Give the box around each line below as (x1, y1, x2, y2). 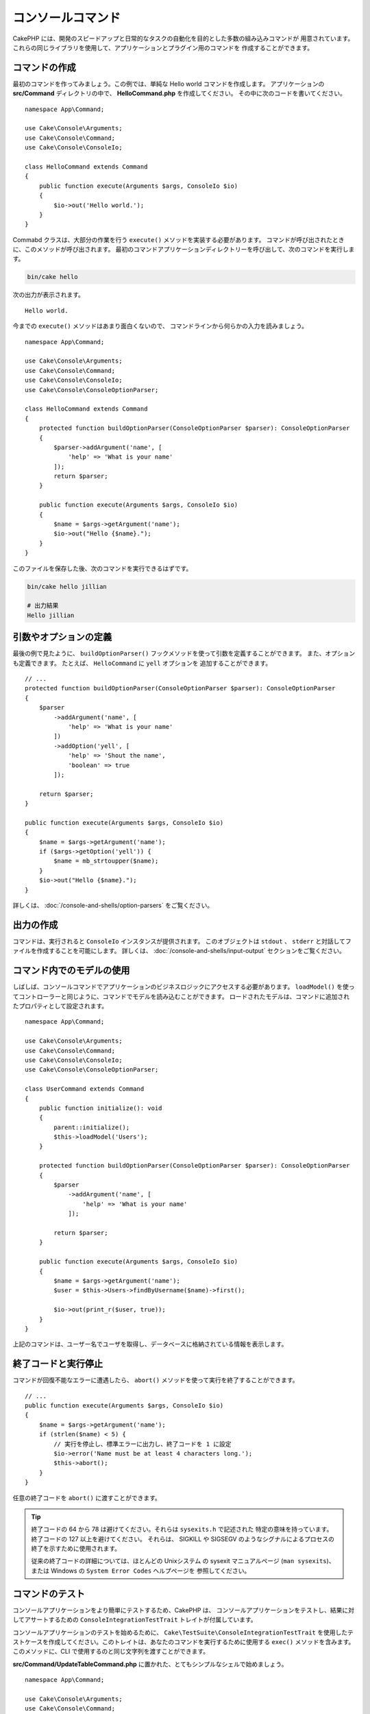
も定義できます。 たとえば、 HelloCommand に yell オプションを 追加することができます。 (12, 659, 272, 667)
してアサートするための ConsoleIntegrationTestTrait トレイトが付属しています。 (12, 1615, 257, 1624)
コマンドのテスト (12, 1588, 85, 1600)
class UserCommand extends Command (25, 1085, 145, 1093)
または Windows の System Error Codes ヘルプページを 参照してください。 (31, 1567, 251, 1575)
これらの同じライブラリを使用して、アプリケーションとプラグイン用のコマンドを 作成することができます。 (12, 43, 314, 51)
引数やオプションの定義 (12, 631, 112, 643)
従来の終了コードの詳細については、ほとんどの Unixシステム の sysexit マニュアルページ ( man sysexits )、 (31, 1557, 335, 1565)
